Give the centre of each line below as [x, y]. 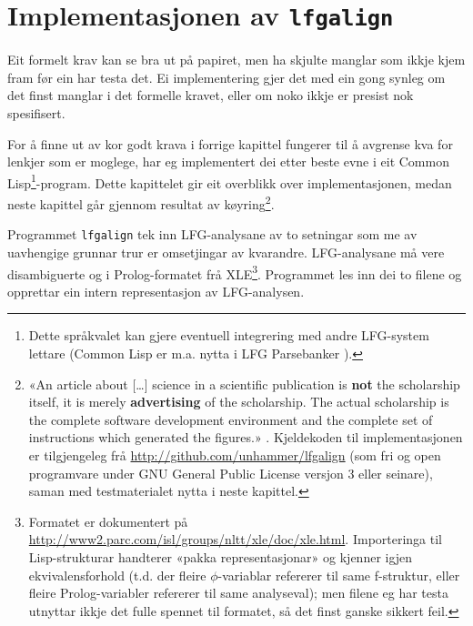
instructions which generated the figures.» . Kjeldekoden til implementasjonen [246, 437]
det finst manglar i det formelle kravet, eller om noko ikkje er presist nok [211, 95]
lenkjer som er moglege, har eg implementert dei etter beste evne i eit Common [228, 162]
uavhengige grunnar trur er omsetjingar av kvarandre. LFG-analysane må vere [226, 252]
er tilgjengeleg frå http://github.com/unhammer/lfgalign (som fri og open [235, 454]
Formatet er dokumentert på [108, 521]
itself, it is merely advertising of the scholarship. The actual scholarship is [239, 402]
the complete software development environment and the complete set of [231, 419]
